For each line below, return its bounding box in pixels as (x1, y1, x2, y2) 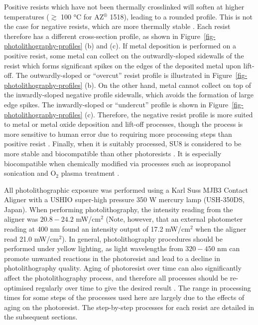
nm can (217, 243, 240, 254)
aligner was (4, 214, 38, 224)
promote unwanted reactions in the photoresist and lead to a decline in (4, 253, 220, 263)
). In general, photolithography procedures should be (62, 233, 223, 244)
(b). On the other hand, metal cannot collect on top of (84, 79, 252, 90)
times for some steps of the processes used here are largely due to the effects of (4, 292, 245, 303)
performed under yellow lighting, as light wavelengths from (4, 243, 183, 254)
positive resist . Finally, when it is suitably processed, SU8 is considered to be (4, 138, 242, 149)
